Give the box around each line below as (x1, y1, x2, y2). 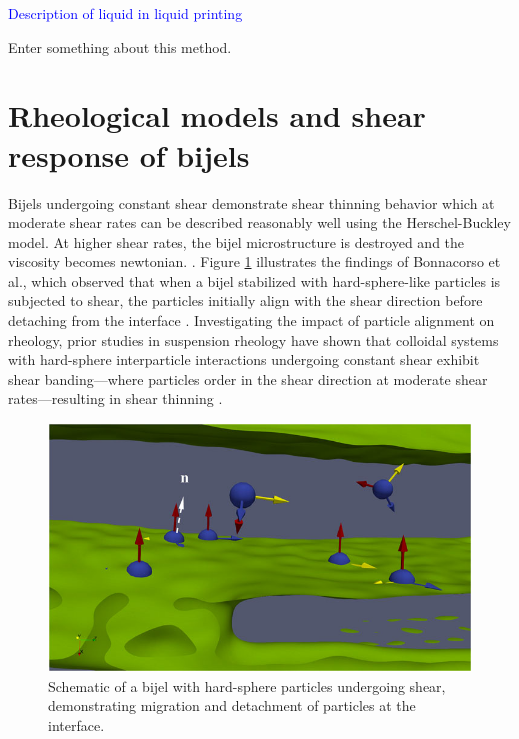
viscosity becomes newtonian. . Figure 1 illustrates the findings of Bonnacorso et (8, 251, 501, 272)
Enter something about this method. (8, 36, 232, 57)
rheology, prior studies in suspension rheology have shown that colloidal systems (8, 329, 499, 350)
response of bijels (8, 134, 250, 175)
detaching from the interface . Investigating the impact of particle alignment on (8, 310, 495, 331)
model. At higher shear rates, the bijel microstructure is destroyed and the (8, 231, 465, 252)
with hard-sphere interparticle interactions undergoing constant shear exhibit (8, 349, 480, 370)
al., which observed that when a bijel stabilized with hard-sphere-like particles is (8, 270, 501, 291)
